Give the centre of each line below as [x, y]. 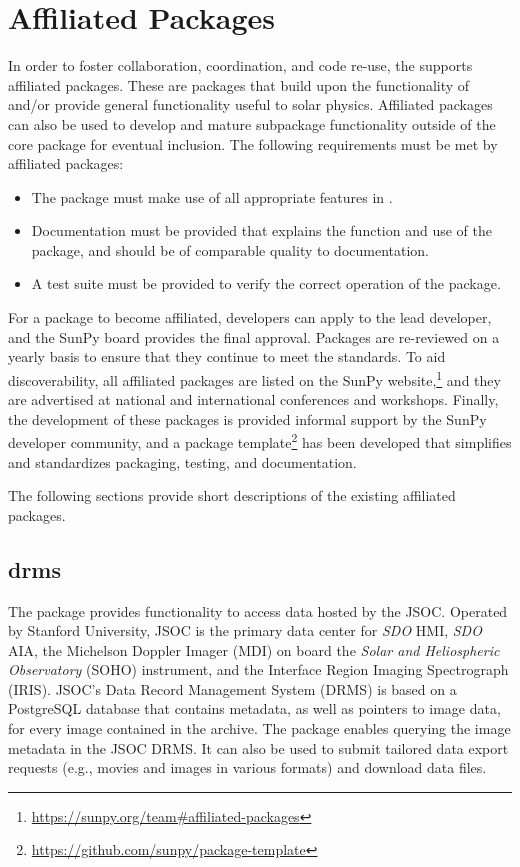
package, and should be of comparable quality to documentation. [230, 249]
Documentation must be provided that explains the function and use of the [261, 230]
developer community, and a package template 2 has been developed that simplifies [260, 440]
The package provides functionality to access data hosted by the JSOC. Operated [258, 610]
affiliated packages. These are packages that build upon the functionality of [239, 84]
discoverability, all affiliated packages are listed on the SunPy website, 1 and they [254, 378]
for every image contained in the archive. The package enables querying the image [259, 728]
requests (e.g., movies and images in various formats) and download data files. [247, 767]
